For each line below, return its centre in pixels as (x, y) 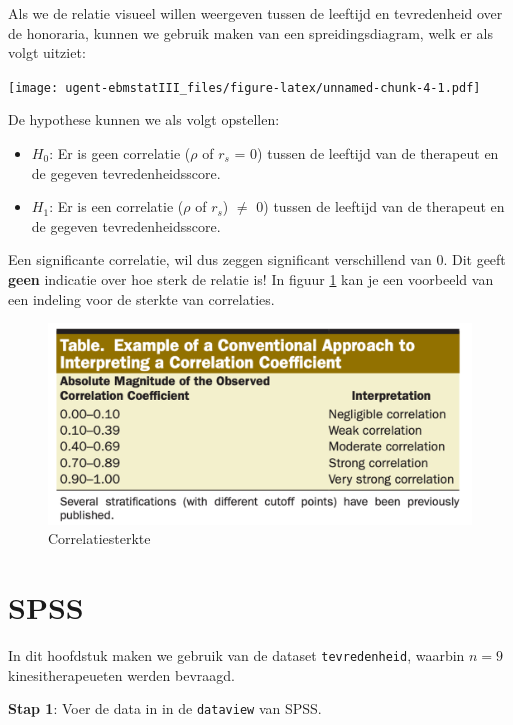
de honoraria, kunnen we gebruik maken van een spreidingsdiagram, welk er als (251, 32)
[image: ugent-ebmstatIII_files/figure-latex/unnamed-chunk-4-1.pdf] (244, 87)
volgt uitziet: (47, 52)
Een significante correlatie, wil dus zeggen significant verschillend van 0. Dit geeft (257, 259)
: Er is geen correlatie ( (120, 153)
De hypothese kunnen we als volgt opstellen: (144, 119)
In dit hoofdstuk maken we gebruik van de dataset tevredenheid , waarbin (236, 655)
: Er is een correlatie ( (116, 206)
